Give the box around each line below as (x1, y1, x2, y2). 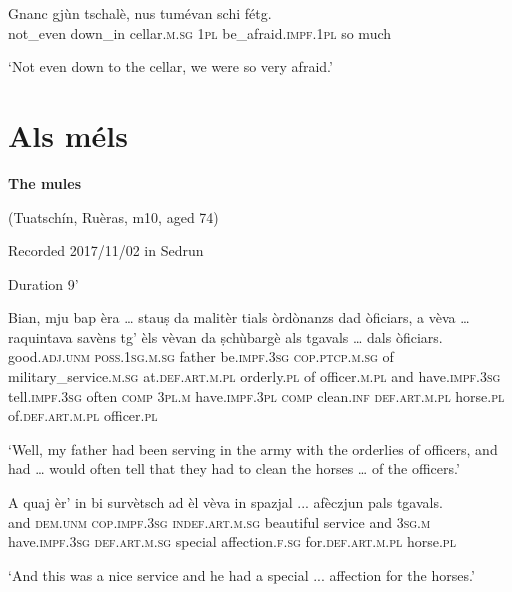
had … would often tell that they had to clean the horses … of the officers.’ (8, 458, 460, 479)
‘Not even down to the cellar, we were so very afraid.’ (8, 56, 333, 77)
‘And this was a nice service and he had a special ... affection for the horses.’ (8, 564, 475, 585)
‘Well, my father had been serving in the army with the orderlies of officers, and (8, 438, 498, 459)
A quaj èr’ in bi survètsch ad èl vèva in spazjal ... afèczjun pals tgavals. (8, 492, 443, 513)
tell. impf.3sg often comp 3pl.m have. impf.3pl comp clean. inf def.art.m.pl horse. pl (8, 385, 505, 406)
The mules (8, 172, 81, 193)
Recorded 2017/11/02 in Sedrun (8, 240, 204, 261)
